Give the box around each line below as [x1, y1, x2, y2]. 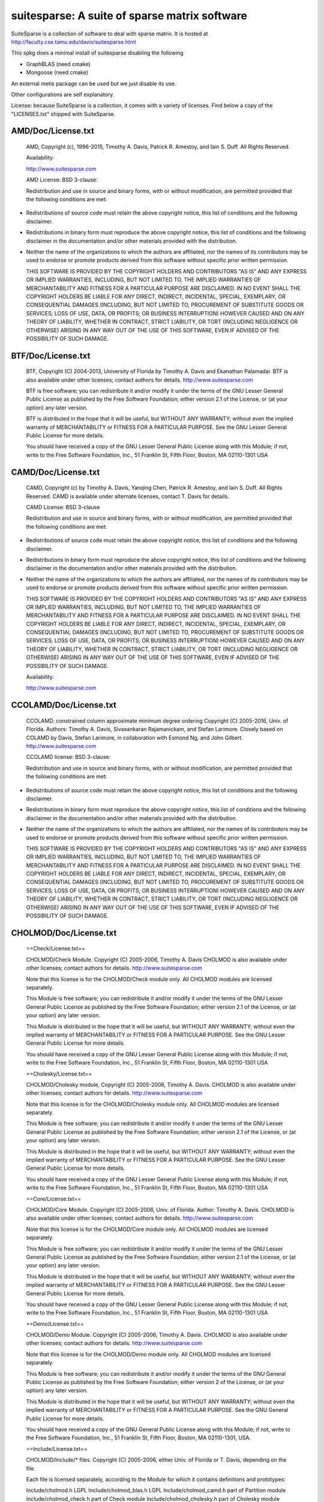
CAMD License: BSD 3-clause [26, 503, 100, 511]
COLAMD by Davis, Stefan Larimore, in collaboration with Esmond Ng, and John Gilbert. [26, 734, 243, 741]
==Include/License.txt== [26, 1445, 88, 1452]
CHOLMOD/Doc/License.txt [11, 928, 117, 938]
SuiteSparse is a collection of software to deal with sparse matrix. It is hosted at [11, 30, 208, 37]
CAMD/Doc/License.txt [11, 467, 100, 477]
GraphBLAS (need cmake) [26, 60, 91, 67]
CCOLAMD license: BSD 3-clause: [26, 753, 111, 761]
